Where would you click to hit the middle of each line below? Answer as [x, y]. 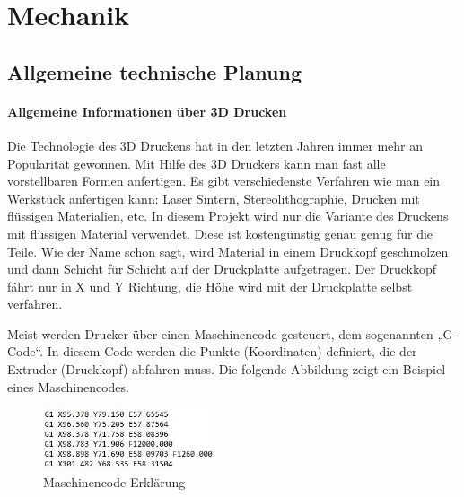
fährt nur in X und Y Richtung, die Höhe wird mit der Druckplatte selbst [210, 286]
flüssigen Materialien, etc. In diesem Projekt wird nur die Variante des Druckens [228, 216]
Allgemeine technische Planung [154, 71]
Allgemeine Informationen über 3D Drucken [147, 111]
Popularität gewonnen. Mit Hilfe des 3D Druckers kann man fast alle [197, 163]
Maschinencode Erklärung [114, 481]
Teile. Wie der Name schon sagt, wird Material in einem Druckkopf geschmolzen [228, 251]
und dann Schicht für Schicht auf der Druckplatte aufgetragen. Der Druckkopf [222, 269]
